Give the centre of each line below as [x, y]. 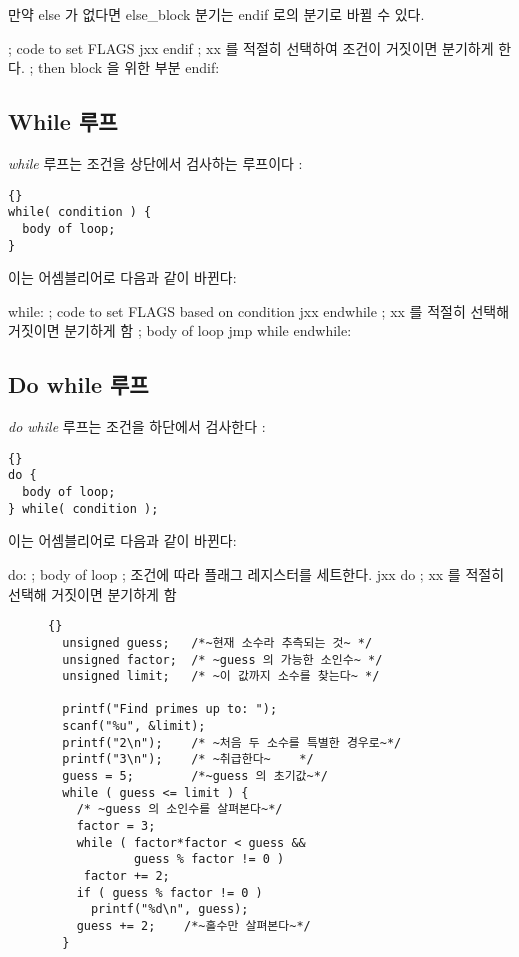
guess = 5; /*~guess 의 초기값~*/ [195, 776]
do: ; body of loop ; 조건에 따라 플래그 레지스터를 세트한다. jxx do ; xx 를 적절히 [256, 574]
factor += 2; [126, 876]
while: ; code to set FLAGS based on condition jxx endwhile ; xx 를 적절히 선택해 [259, 310]
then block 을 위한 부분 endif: [128, 67]
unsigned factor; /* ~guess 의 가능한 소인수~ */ [222, 659]
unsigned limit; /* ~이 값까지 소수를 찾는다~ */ [221, 676]
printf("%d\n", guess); [169, 909]
